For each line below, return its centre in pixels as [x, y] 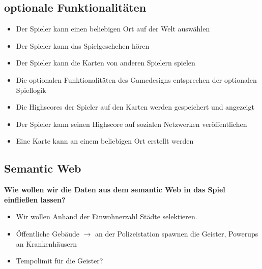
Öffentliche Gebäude [48, 233]
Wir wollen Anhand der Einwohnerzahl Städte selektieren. [107, 216]
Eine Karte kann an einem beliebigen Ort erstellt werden [105, 141]
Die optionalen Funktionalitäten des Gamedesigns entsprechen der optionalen [136, 79]
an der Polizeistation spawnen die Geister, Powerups [177, 233]
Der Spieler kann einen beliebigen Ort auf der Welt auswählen [113, 29]
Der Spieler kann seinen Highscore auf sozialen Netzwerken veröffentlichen [132, 124]
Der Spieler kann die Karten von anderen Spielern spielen [106, 63]
